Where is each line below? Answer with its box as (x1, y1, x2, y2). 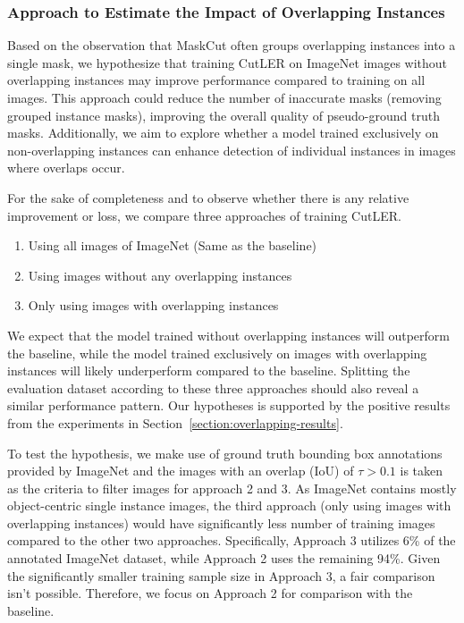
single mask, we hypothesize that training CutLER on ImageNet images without (7, 53, 448, 72)
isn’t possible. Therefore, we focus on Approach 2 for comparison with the (7, 584, 413, 602)
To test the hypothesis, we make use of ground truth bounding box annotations (7, 443, 443, 462)
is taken (400, 461, 443, 480)
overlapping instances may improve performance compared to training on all (7, 71, 426, 89)
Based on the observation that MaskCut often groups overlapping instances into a (7, 36, 456, 55)
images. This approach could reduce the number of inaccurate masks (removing (7, 88, 442, 106)
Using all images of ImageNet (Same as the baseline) (28, 236, 317, 255)
